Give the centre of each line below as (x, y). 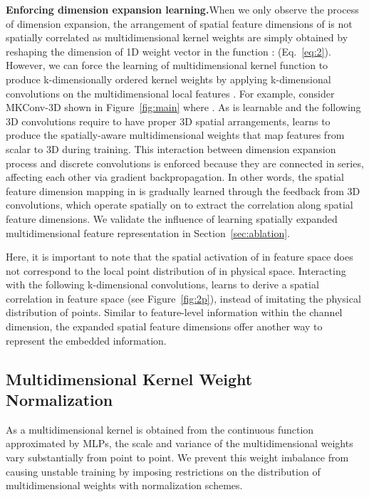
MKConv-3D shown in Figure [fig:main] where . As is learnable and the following (183, 107)
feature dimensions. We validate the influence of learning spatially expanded (172, 218)
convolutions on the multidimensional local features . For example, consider (170, 93)
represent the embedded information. (86, 340)
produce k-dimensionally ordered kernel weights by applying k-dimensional (168, 79)
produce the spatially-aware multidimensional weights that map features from (175, 135)
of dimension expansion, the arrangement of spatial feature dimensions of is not (179, 23)
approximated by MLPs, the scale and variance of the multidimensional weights (180, 443)
